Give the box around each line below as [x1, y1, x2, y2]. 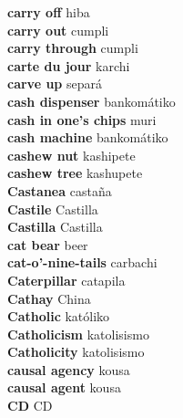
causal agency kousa [7, 360, 130, 379]
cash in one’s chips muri [7, 110, 157, 129]
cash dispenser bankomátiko [7, 91, 176, 110]
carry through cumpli [7, 38, 138, 57]
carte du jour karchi [7, 56, 130, 75]
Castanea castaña [7, 181, 112, 200]
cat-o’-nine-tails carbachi [7, 253, 158, 272]
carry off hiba [7, 3, 90, 21]
